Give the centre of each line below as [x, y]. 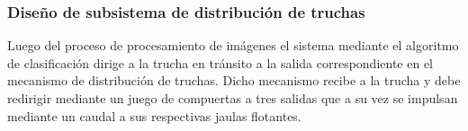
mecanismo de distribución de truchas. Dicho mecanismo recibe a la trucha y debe [234, 80]
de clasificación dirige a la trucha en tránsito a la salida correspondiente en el [220, 62]
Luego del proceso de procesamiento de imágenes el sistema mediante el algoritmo [233, 45]
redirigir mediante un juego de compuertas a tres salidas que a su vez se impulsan [233, 98]
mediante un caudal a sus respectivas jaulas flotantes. [154, 115]
